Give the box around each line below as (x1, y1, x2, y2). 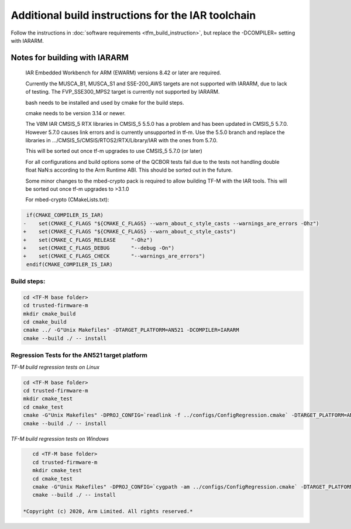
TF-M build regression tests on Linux (11, 363, 99, 370)
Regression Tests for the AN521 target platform (11, 351, 147, 359)
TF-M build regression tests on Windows (11, 435, 109, 442)
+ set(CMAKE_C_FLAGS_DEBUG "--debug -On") (23, 245, 175, 251)
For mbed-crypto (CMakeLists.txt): (25, 196, 109, 203)
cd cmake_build (23, 319, 67, 325)
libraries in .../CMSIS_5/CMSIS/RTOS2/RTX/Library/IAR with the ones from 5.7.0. (25, 137, 218, 144)
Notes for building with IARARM (11, 53, 129, 63)
